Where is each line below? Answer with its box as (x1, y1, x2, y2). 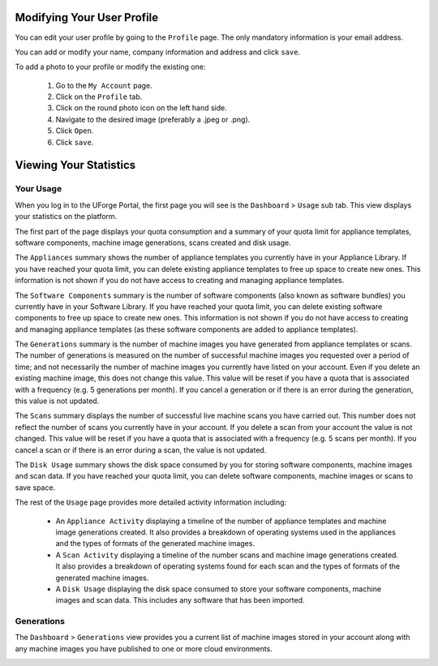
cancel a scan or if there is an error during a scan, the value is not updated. (15, 445, 267, 454)
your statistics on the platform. (15, 212, 118, 221)
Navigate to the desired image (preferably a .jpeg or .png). (55, 114, 251, 124)
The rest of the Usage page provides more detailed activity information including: (15, 497, 287, 507)
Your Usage (15, 183, 62, 195)
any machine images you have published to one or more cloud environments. (15, 643, 273, 653)
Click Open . (55, 126, 94, 135)
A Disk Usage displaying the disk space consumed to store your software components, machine (55, 584, 381, 594)
